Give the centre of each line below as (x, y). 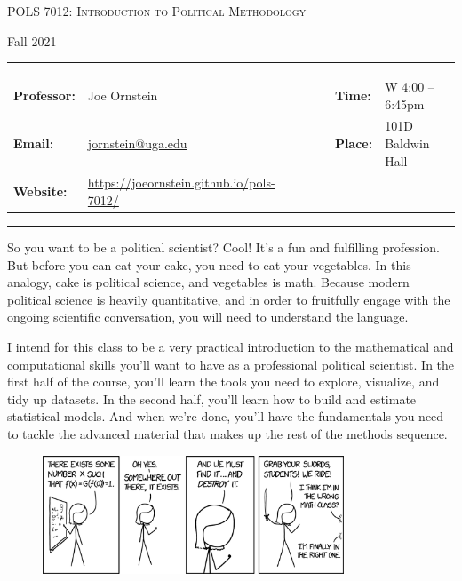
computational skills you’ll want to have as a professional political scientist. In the (231, 364)
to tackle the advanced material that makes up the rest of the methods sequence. (227, 434)
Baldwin (407, 143)
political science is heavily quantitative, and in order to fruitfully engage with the (229, 299)
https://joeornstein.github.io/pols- (181, 183)
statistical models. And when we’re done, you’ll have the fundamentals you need (226, 416)
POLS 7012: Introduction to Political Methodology (157, 11)
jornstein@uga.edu (137, 143)
